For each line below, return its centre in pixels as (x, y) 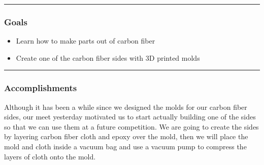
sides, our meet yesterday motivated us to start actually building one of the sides (130, 117)
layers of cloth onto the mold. (50, 156)
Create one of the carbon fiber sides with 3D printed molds (108, 57)
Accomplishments (41, 88)
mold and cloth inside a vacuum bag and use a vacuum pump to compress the (125, 146)
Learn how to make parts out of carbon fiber (86, 41)
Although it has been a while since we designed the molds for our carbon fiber (126, 107)
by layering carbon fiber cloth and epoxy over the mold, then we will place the (126, 136)
